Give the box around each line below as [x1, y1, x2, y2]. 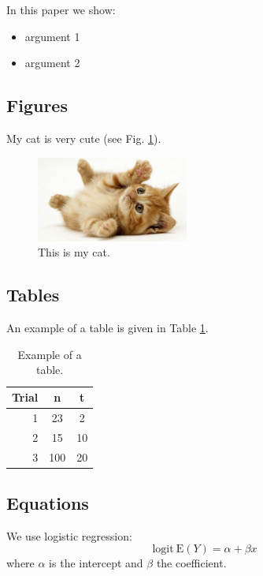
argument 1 [24, 28, 80, 44]
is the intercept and [49, 555, 143, 571]
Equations [6, 491, 89, 515]
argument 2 [24, 54, 80, 71]
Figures [6, 93, 68, 118]
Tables [6, 282, 60, 307]
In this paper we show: [6, 2, 116, 17]
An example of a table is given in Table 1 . [6, 320, 209, 336]
